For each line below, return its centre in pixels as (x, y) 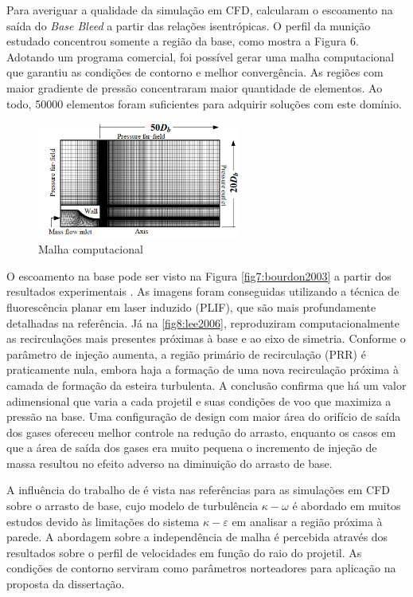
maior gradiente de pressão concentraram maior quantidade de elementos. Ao (195, 87)
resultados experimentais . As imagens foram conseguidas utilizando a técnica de (203, 291)
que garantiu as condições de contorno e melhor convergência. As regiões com (195, 72)
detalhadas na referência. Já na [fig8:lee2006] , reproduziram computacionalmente (203, 322)
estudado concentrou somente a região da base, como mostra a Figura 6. (183, 41)
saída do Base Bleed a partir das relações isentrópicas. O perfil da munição (189, 25)
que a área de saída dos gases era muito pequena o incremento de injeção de (192, 448)
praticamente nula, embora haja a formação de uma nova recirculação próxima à (203, 369)
